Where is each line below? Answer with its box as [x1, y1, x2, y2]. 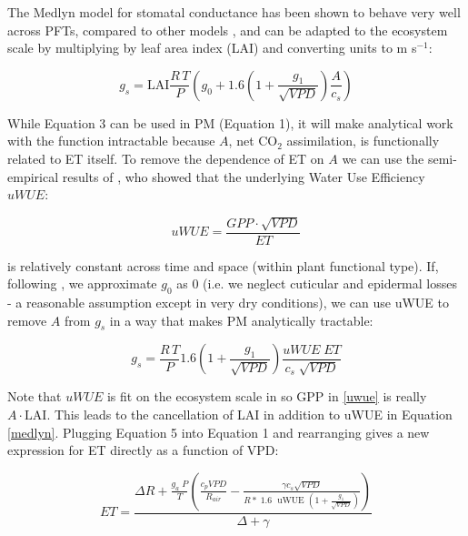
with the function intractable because [7, 131, 215, 150]
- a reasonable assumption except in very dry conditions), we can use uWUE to [7, 292, 450, 311]
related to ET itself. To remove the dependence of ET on [7, 148, 324, 167]
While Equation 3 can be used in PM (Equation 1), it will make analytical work [7, 113, 453, 132]
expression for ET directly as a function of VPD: [7, 440, 279, 460]
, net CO [228, 131, 278, 150]
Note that [7, 387, 62, 406]
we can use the [342, 148, 424, 167]
